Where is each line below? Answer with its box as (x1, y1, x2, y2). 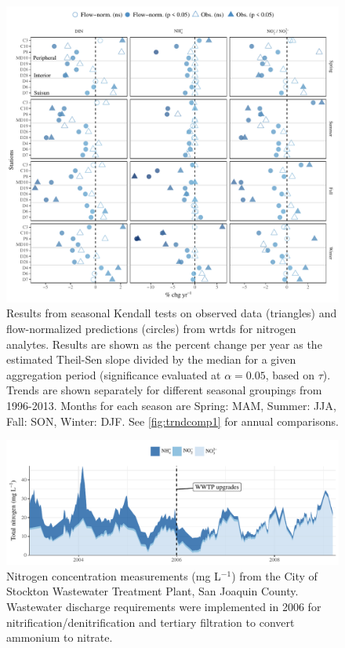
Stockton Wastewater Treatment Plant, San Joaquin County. (6, 583, 299, 599)
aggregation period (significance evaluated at (6, 366, 221, 383)
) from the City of (231, 567, 318, 584)
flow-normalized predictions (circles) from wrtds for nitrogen (6, 320, 296, 336)
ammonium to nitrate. (6, 629, 113, 646)
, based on (265, 366, 315, 383)
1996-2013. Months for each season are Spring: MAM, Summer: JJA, (6, 397, 336, 413)
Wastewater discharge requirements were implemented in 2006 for (6, 598, 321, 614)
